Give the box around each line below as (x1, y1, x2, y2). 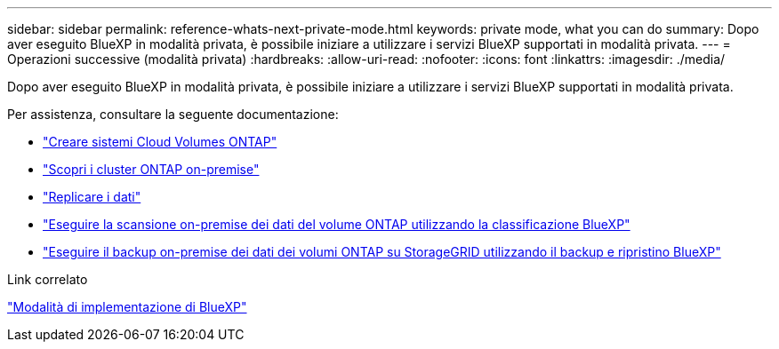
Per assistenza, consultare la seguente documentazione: (7, 107, 339, 122)
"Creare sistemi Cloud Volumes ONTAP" (43, 134, 277, 149)
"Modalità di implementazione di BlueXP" (7, 299, 247, 314)
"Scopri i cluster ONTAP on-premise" (43, 162, 260, 177)
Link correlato (7, 272, 88, 287)
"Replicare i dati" (43, 189, 141, 204)
